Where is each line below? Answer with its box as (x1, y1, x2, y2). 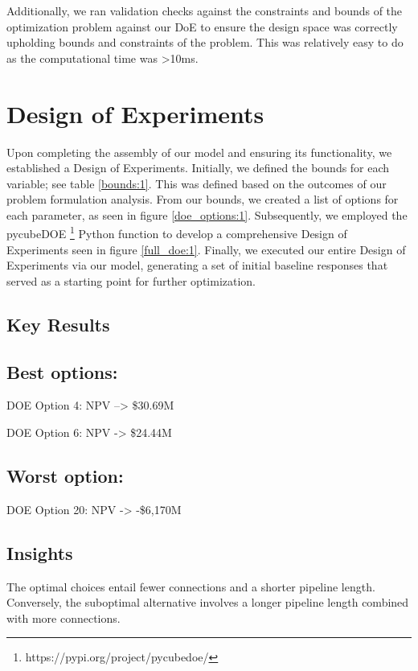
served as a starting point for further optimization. (6, 272, 256, 289)
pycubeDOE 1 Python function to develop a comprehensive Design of (6, 223, 347, 242)
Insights (6, 540, 73, 565)
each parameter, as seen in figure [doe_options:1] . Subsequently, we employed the (6, 206, 408, 223)
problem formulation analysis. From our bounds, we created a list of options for (6, 191, 399, 208)
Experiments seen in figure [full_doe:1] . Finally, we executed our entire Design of (6, 241, 406, 257)
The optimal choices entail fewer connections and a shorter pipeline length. (6, 578, 375, 595)
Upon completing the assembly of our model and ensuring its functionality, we (6, 143, 392, 160)
